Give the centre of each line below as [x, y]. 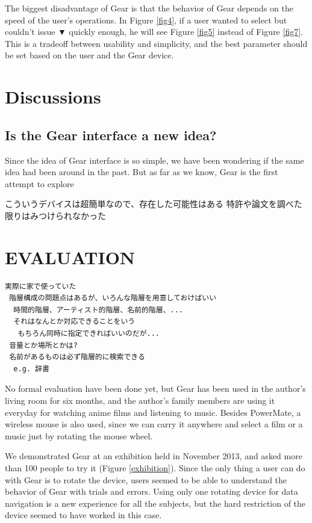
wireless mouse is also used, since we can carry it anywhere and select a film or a [154, 424]
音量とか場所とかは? [43, 345]
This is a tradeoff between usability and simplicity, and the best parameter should [156, 43]
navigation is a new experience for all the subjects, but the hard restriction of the [155, 503]
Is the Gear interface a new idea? [111, 135]
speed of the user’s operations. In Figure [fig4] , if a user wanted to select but [146, 20]
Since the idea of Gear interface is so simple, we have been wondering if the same [154, 160]
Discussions [53, 97]
